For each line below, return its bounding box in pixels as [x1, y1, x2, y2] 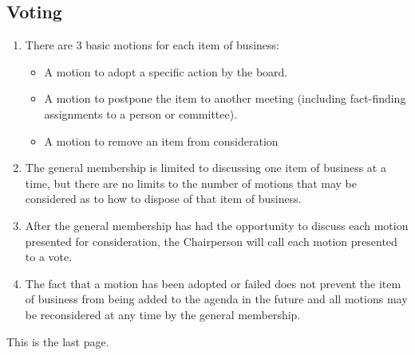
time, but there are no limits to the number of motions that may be [25, 174, 357, 191]
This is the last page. [6, 333, 109, 349]
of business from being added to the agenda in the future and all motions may [25, 291, 408, 307]
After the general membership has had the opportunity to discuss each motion [25, 217, 409, 233]
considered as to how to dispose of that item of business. [25, 190, 302, 207]
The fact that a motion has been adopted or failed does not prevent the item [25, 275, 401, 291]
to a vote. [25, 248, 73, 265]
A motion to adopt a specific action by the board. [44, 63, 288, 80]
